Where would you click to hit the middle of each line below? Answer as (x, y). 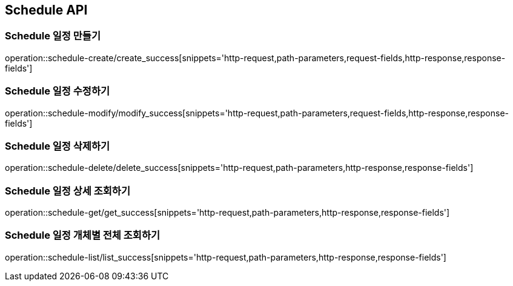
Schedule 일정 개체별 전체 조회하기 (82, 235)
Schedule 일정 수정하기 (57, 91)
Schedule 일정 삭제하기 (57, 146)
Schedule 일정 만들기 (53, 36)
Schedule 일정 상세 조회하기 (68, 191)
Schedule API (46, 10)
